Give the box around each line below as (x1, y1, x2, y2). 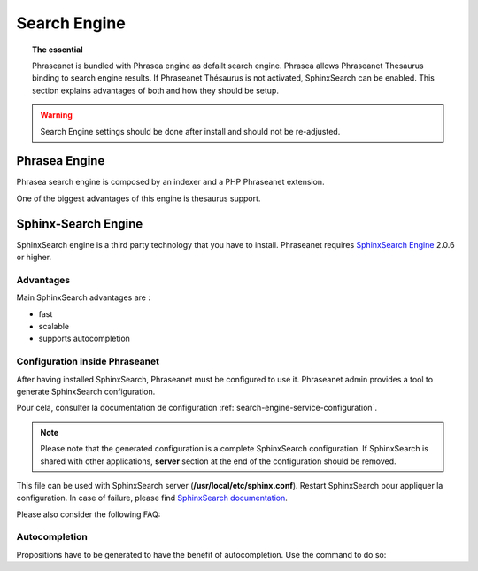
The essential (32, 44, 83, 55)
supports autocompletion (38, 333, 130, 344)
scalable (38, 321, 70, 332)
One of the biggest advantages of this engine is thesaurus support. (16, 193, 261, 204)
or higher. (16, 252, 52, 263)
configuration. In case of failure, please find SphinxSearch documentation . (16, 492, 288, 504)
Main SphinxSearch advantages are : (16, 292, 150, 303)
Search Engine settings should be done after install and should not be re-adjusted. (40, 126, 341, 136)
